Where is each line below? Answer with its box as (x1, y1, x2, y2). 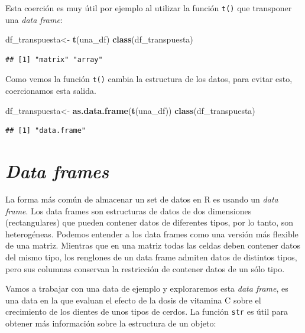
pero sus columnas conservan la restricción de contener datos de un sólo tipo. (5, 262, 285, 275)
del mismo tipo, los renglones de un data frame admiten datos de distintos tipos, (5, 250, 297, 263)
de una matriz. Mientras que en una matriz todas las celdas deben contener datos (5, 239, 301, 252)
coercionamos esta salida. (5, 84, 96, 97)
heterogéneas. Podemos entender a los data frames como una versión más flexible (5, 227, 298, 240)
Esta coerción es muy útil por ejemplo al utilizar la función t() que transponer (5, 2, 292, 14)
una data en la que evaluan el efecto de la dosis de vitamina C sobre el (5, 293, 261, 306)
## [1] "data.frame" (5, 126, 86, 135)
